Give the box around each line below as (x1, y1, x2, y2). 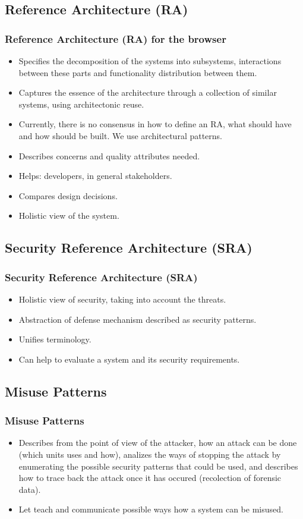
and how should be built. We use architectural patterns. (18, 129, 223, 141)
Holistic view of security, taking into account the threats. (18, 292, 226, 305)
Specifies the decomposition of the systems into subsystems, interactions (18, 55, 282, 67)
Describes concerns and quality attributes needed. (18, 149, 200, 162)
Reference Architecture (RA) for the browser (5, 31, 226, 46)
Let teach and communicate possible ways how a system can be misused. (18, 503, 283, 515)
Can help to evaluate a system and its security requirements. (18, 353, 240, 365)
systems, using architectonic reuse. (18, 97, 144, 110)
